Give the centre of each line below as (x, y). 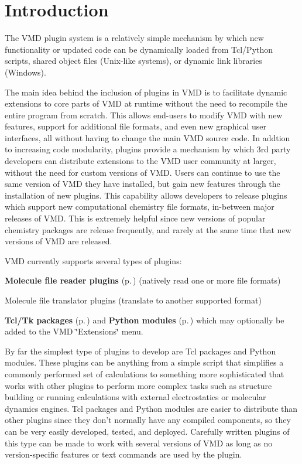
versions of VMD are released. (59, 241)
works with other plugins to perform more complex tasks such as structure (138, 385)
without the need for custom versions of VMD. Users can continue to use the (143, 172)
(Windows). (25, 72)
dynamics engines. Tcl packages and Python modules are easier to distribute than (151, 408)
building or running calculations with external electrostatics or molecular (135, 397)
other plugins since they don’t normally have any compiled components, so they (148, 420)
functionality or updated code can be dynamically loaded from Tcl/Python (139, 49)
